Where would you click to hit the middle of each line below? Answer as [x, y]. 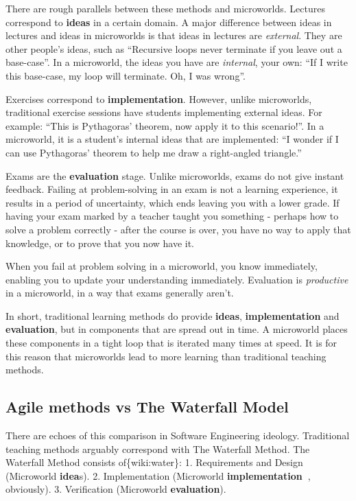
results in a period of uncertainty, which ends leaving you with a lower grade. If [173, 202]
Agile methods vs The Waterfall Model [147, 407]
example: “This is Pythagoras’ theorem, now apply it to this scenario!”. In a [165, 125]
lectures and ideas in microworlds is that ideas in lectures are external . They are [174, 35]
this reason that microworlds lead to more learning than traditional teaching [166, 356]
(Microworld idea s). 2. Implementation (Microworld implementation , [158, 475]
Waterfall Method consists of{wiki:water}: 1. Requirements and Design [154, 462]
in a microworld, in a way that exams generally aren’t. [120, 293]
